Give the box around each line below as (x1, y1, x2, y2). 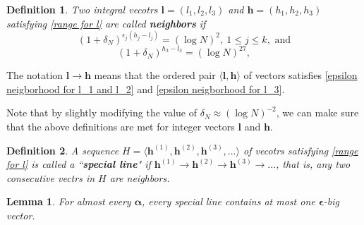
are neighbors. (109, 170, 170, 185)
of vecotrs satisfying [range (243, 142, 358, 157)
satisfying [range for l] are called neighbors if (6, 16, 206, 30)
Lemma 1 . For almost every (6, 194, 131, 209)
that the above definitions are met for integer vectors (6, 118, 235, 133)
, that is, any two (276, 157, 351, 171)
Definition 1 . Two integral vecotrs (6, 2, 158, 16)
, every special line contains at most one (142, 194, 315, 209)
